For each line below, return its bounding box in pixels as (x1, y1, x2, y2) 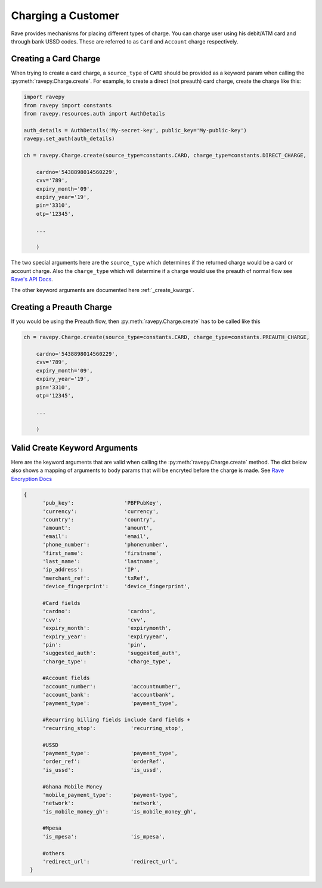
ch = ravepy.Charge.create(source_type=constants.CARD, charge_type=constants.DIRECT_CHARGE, (23, 152, 307, 159)
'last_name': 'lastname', (42, 558, 159, 564)
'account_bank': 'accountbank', (42, 691, 175, 698)
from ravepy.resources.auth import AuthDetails (23, 110, 165, 117)
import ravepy (23, 94, 65, 101)
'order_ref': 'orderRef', (42, 758, 165, 765)
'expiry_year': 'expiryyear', (42, 633, 169, 640)
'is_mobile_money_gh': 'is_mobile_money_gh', (42, 808, 197, 815)
